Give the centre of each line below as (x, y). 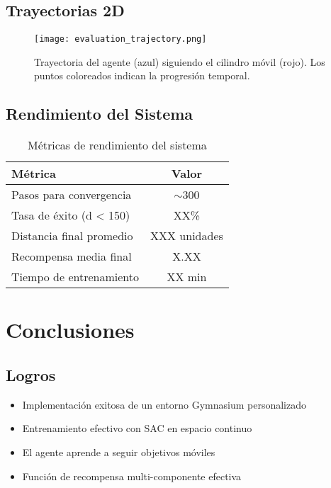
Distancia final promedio (72, 236)
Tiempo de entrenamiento (75, 277)
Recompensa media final (72, 256)
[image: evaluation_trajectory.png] (120, 39)
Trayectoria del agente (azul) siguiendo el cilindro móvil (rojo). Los (180, 61)
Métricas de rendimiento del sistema (117, 145)
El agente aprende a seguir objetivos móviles (119, 452)
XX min (187, 277)
